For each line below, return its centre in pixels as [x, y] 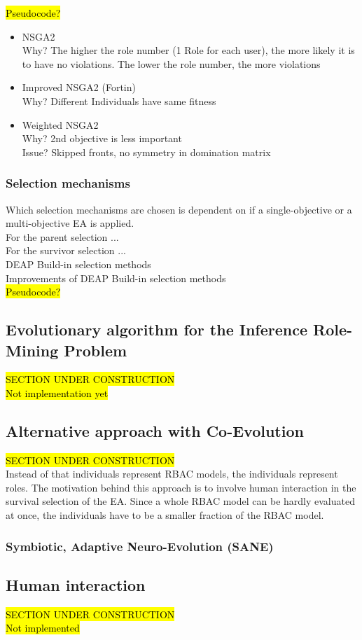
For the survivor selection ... [66, 250]
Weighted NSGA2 [60, 124]
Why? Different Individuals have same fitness [119, 100]
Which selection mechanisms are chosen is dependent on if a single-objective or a [179, 209]
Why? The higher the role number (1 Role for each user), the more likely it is [188, 50]
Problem [96, 350]
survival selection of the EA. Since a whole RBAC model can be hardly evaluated [180, 501]
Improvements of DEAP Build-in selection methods [116, 278]
